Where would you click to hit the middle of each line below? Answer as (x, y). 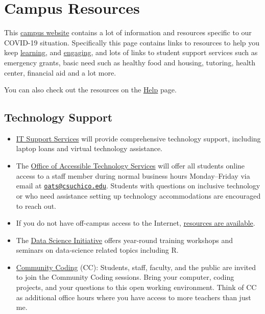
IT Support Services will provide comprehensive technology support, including (138, 138)
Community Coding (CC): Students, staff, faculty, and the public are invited (136, 267)
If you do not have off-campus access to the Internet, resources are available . (136, 223)
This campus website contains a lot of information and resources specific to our (128, 32)
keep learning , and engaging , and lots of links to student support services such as (131, 52)
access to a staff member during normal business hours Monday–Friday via (133, 175)
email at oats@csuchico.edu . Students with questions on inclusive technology (138, 186)
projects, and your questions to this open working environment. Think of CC (136, 287)
